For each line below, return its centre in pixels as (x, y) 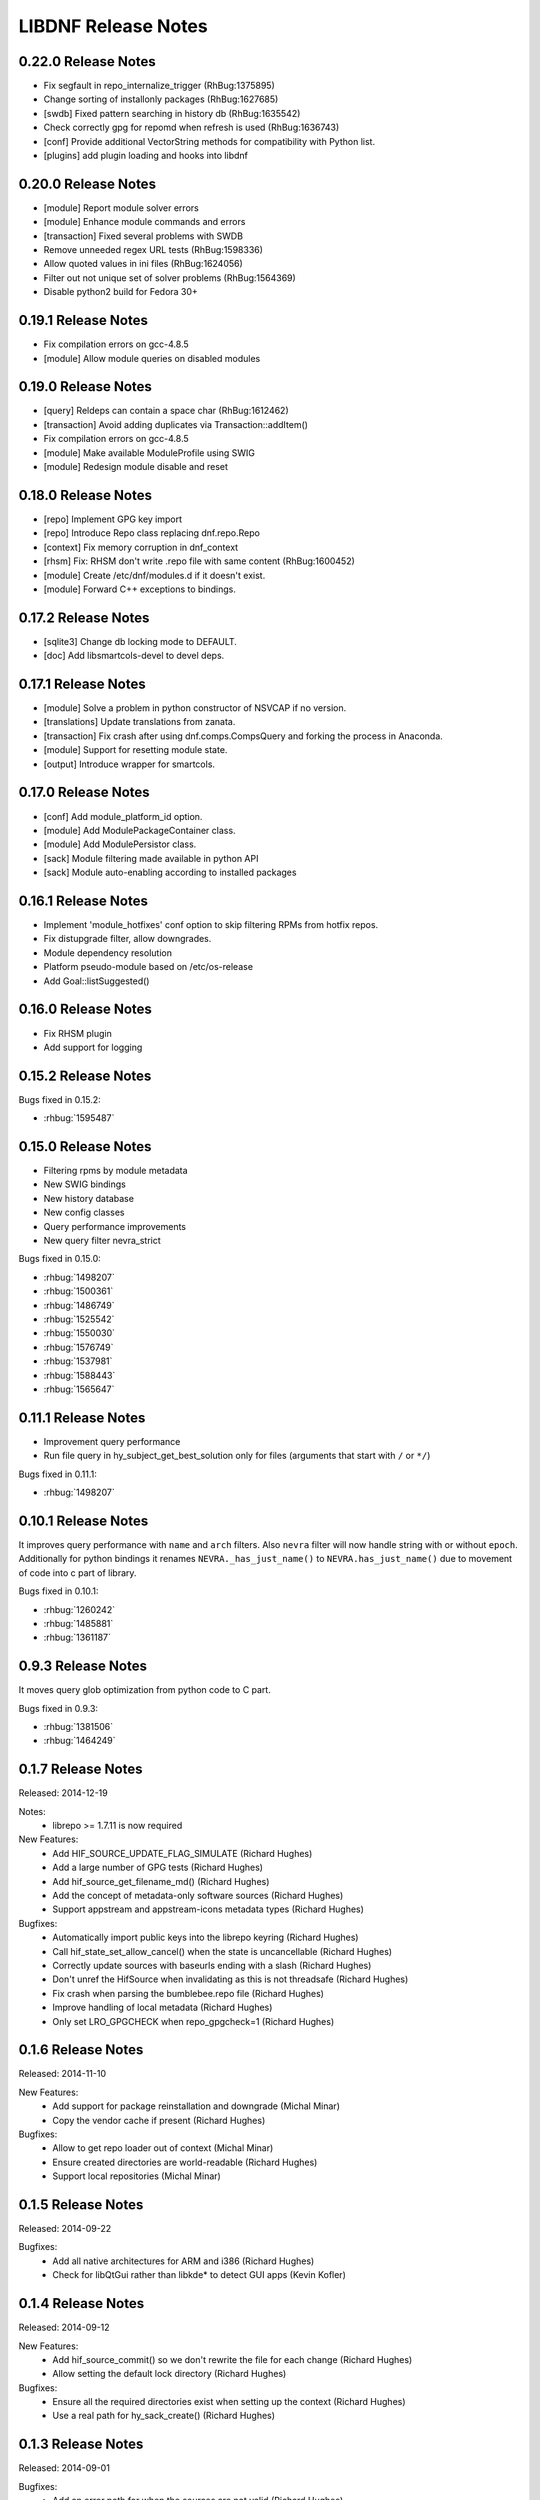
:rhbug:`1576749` (78, 1347)
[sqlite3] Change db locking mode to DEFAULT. (140, 641)
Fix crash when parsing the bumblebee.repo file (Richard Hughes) (188, 1993)
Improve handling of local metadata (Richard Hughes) (162, 2007)
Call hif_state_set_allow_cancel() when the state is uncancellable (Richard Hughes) (222, 1951)
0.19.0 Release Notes (85, 386)
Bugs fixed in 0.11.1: (57, 1474)
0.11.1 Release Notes (82, 1417)
